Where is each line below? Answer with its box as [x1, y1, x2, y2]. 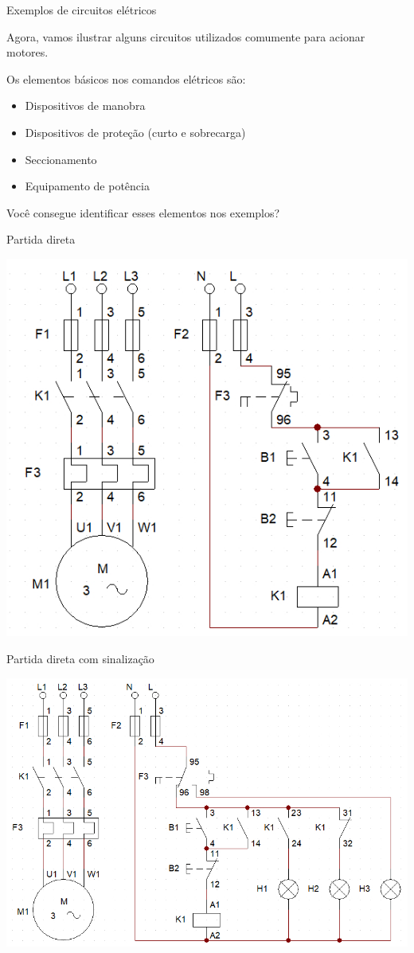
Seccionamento [25, 150, 97, 167]
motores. [6, 44, 49, 61]
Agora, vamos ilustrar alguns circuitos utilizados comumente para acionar [6, 28, 365, 45]
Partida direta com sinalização [6, 650, 154, 667]
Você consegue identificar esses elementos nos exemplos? [6, 204, 280, 221]
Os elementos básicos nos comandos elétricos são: [6, 70, 246, 87]
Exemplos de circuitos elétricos [6, 2, 157, 18]
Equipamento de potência [25, 178, 150, 194]
